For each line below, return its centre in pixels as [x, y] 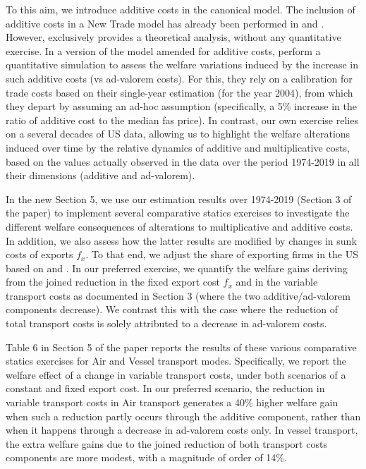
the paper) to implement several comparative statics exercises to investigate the [178, 213]
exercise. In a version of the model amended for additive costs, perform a [163, 50]
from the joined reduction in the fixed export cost [113, 282]
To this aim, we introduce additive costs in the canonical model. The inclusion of [181, 9]
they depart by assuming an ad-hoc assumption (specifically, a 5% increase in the [181, 106]
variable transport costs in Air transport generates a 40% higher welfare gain [172, 402]
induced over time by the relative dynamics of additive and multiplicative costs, [178, 147]
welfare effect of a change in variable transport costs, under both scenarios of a [176, 374]
